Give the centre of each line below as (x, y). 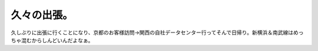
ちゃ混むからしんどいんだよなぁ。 (52, 40)
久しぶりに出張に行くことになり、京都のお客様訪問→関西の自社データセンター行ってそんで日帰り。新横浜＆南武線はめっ (157, 32)
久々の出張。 (42, 15)
